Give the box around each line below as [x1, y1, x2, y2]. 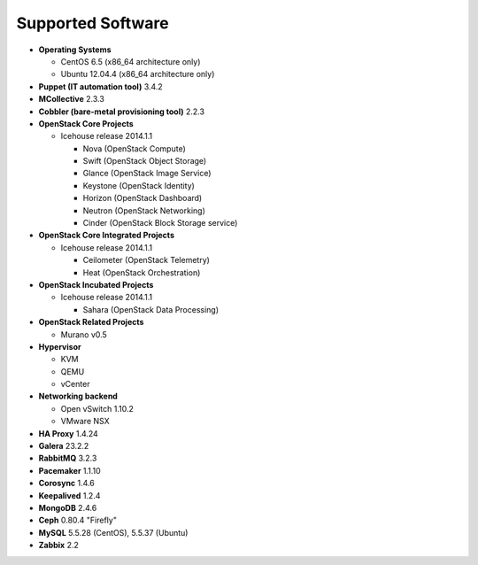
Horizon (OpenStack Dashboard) [82, 193, 203, 204]
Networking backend [38, 391, 119, 402]
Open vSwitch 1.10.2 [60, 403, 135, 414]
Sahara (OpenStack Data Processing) [82, 304, 220, 314]
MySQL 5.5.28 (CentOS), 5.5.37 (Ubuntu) [38, 527, 189, 538]
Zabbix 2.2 [38, 540, 80, 551]
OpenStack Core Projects [38, 118, 135, 128]
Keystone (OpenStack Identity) [82, 180, 195, 190]
